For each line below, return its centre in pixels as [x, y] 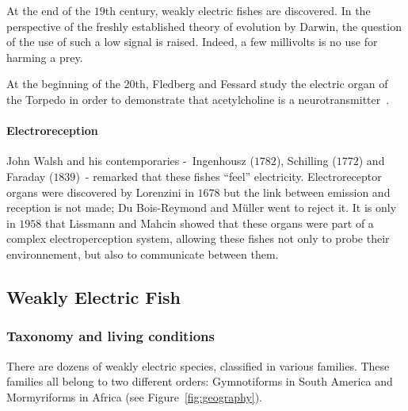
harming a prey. [45, 57]
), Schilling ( [306, 161]
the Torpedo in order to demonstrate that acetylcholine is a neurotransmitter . [198, 99]
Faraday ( [30, 176]
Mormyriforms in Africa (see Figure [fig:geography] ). [135, 396]
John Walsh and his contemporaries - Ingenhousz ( [130, 161]
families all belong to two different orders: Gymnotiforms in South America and [200, 381]
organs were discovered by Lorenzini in [100, 192]
